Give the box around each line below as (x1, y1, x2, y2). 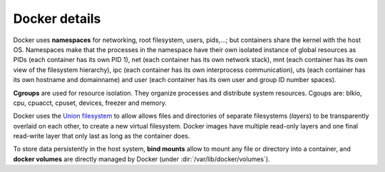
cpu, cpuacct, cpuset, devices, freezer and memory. (13, 98, 168, 107)
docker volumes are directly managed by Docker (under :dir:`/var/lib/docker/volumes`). (13, 154, 270, 163)
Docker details (13, 11, 101, 26)
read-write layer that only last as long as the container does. (13, 132, 190, 141)
